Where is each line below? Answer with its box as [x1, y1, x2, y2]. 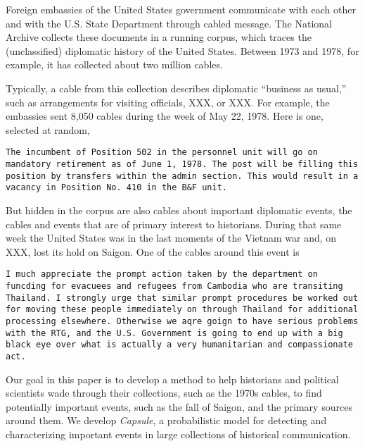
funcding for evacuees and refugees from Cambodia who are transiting [6, 281, 343, 291]
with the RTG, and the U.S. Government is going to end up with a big [6, 328, 343, 338]
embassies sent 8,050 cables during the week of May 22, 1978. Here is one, [6, 109, 324, 123]
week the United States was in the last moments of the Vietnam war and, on [6, 230, 337, 245]
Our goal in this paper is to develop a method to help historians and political [6, 371, 339, 386]
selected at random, [6, 122, 90, 137]
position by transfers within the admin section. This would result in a [6, 171, 359, 181]
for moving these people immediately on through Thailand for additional [6, 304, 359, 315]
